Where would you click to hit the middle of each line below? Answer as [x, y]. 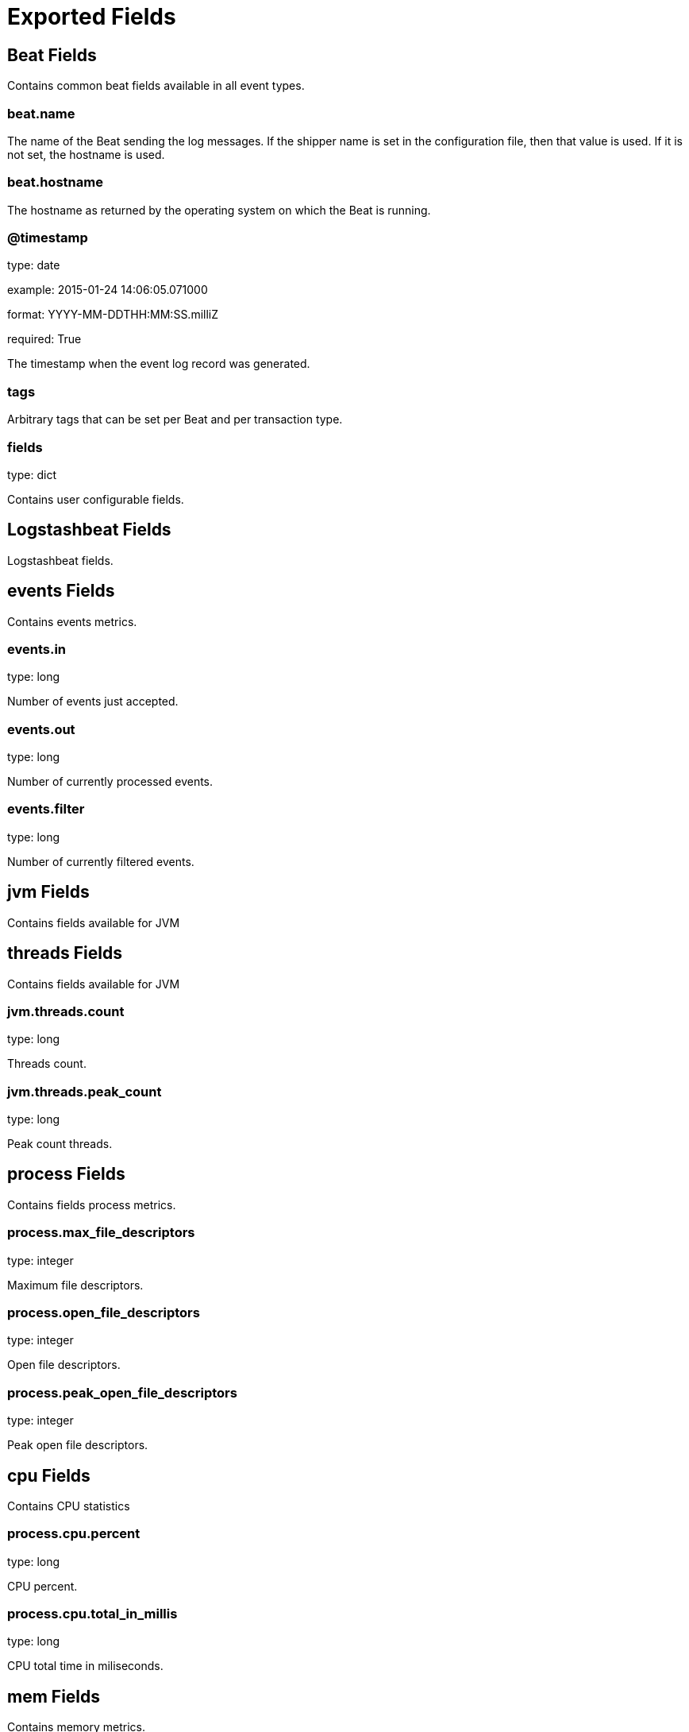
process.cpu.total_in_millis [92, 1614]
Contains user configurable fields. [96, 499]
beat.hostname [55, 182]
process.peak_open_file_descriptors [122, 1392]
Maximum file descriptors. [75, 1285]
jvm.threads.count [66, 1011]
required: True [44, 339]
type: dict [32, 474]
